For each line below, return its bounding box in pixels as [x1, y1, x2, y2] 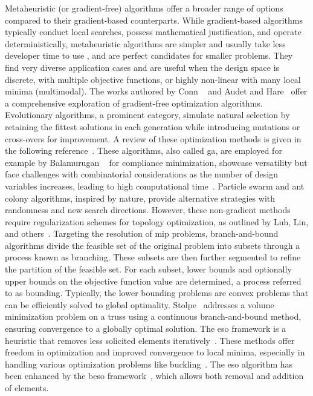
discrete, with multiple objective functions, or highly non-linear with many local [5, 73, 301, 85]
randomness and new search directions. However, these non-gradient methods [5, 203, 291, 216]
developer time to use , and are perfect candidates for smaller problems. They [5, 49, 293, 62]
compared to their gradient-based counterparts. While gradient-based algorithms [5, 13, 303, 26]
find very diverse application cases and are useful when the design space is [5, 61, 280, 73]
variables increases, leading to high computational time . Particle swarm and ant [5, 179, 305, 192]
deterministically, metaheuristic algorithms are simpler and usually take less [5, 37, 286, 50]
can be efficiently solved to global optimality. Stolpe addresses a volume [5, 298, 274, 311]
